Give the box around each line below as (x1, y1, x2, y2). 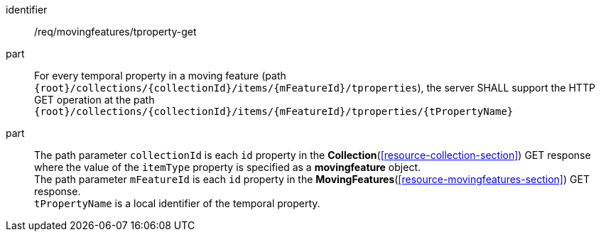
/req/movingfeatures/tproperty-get (34, 26, 197, 38)
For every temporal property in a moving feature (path (34, 70, 286, 82)
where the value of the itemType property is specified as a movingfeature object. (34, 161, 421, 173)
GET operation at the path (34, 94, 155, 106)
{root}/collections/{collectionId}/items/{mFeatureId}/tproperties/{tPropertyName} (34, 106, 514, 117)
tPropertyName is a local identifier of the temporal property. (34, 197, 320, 209)
